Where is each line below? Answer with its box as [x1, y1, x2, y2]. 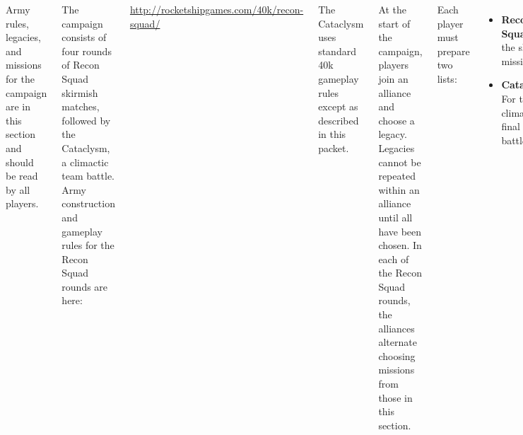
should [6, 154, 34, 169]
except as [318, 99, 358, 114]
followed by [61, 112, 111, 127]
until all [378, 209, 413, 224]
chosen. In [378, 238, 422, 253]
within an [378, 182, 420, 197]
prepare [437, 43, 470, 58]
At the [378, 2, 407, 16]
